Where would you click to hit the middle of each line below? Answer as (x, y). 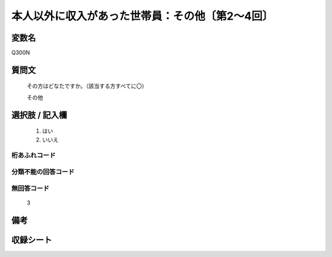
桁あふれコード (34, 156)
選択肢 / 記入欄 (39, 115)
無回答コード (30, 188)
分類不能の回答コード (43, 172)
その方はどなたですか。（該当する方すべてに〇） (87, 86)
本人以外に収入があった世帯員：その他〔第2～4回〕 (142, 16)
